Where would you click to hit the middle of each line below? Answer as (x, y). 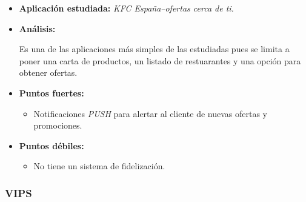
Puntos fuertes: (52, 93)
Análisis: (37, 28)
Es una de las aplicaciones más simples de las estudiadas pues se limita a (154, 49)
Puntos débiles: (52, 145)
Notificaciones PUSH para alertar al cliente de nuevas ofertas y (151, 113)
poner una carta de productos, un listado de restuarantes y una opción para (160, 60)
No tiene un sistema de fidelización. (99, 166)
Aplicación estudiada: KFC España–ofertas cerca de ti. (126, 8)
